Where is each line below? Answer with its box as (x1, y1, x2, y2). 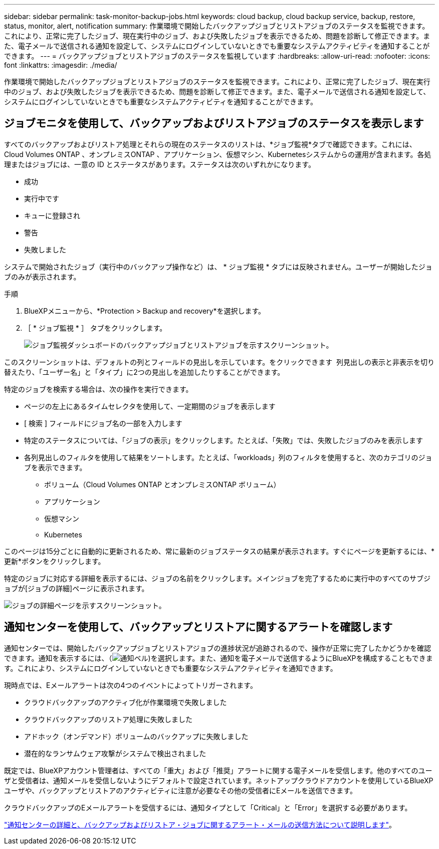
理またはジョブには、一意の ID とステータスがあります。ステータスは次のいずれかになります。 (4, 160, 315, 169)
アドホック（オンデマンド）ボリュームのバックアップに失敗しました (24, 732, 249, 741)
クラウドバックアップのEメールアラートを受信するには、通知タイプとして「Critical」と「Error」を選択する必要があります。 (4, 803, 412, 812)
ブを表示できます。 (24, 463, 87, 472)
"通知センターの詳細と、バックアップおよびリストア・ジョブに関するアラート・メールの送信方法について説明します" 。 (4, 820, 396, 829)
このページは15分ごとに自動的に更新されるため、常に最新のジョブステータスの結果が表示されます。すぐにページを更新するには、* (4, 546, 435, 555)
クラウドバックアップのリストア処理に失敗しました (24, 715, 192, 724)
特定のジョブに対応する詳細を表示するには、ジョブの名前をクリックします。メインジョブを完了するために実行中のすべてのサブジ (4, 574, 431, 583)
